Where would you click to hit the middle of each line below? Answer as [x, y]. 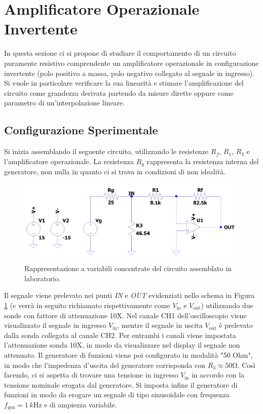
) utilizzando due [227, 305]
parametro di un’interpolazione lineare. [65, 103]
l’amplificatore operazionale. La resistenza [69, 161]
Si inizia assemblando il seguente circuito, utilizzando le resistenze [106, 151]
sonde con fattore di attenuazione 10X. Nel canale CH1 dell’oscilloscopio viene [125, 315]
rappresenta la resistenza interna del [203, 161]
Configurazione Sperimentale [81, 130]
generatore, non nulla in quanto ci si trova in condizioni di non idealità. [115, 172]
